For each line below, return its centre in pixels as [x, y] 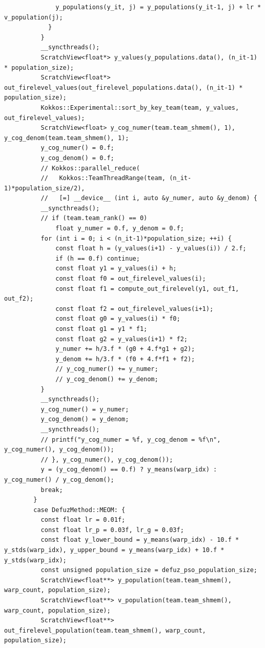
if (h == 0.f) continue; [98, 258]
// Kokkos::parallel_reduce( [90, 168]
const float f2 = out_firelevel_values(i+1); [135, 309]
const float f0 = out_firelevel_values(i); [131, 279]
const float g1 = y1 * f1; [101, 329]
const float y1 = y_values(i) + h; [116, 269]
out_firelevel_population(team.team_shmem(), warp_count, [105, 630]
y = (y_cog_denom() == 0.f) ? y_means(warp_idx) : [129, 470]
